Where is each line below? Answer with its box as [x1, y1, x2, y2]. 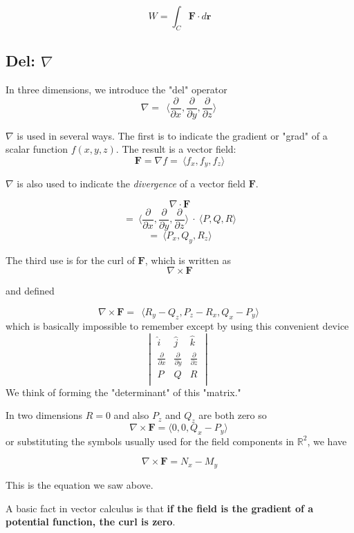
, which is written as [145, 252, 231, 267]
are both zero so [198, 408, 267, 422]
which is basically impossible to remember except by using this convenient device [6, 318, 349, 333]
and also [113, 408, 149, 422]
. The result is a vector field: [115, 142, 236, 156]
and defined [6, 283, 55, 298]
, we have [307, 433, 347, 448]
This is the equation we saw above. [6, 477, 153, 492]
